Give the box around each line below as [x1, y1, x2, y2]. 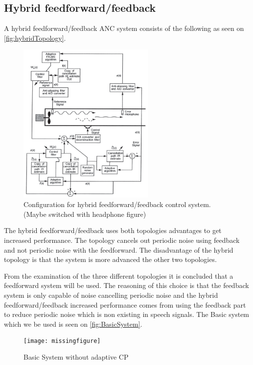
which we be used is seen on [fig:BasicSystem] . [4, 318, 142, 329]
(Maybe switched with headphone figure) [23, 209, 146, 219]
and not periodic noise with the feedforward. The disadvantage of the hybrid [4, 244, 233, 255]
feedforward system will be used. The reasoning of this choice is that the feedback [4, 280, 249, 290]
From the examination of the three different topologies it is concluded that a [4, 270, 233, 281]
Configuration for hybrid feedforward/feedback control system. [23, 199, 211, 209]
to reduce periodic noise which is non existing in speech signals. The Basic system [4, 309, 250, 319]
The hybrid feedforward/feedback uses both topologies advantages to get [4, 225, 222, 235]
